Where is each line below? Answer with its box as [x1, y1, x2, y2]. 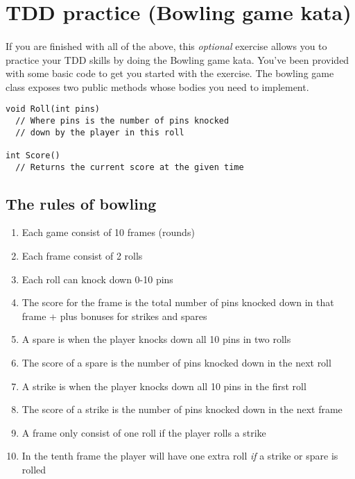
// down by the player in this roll [15, 127, 184, 137]
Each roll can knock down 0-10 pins [21, 271, 173, 286]
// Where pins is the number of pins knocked [15, 116, 230, 126]
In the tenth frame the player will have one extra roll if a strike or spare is [21, 448, 338, 463]
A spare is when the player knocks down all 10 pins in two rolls [21, 332, 291, 346]
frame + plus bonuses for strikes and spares [21, 308, 207, 323]
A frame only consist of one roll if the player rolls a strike [21, 425, 266, 439]
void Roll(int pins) [6, 104, 101, 115]
